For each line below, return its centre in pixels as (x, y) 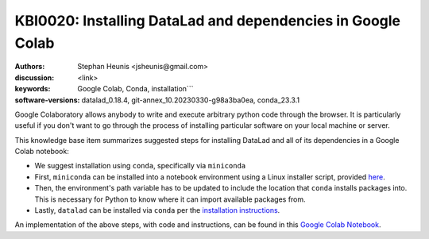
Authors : (30, 67)
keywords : (33, 89)
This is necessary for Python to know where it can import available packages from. (170, 199)
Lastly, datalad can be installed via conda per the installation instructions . (157, 210)
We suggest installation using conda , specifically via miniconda (140, 166)
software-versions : (47, 100)
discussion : (35, 77)
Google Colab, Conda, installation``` (135, 89)
